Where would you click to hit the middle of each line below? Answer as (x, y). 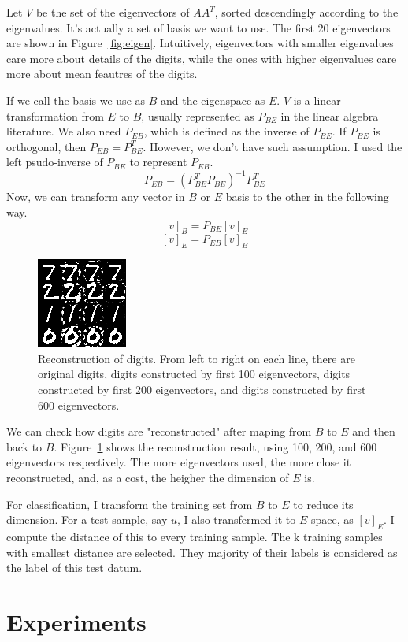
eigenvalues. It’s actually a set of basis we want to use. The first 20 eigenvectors (198, 27)
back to (24, 446)
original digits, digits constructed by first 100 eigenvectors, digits (194, 374)
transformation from (55, 115)
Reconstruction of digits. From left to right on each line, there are (197, 358)
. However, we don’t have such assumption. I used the (273, 146)
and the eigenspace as (213, 100)
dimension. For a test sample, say (87, 520)
